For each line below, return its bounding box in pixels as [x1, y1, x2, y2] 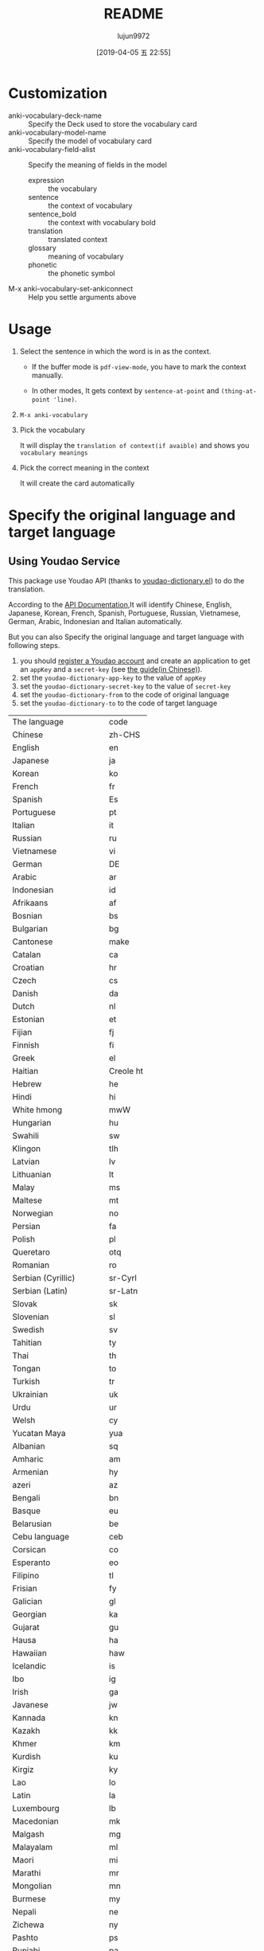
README [103, 5, 164, 23]
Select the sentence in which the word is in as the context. [19, 346, 212, 356]
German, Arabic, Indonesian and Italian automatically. [8, 616, 183, 626]
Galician [12, 1595, 43, 1606]
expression [28, 175, 65, 185]
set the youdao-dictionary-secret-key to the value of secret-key [19, 681, 231, 691]
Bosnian [12, 910, 43, 921]
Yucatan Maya [12, 1427, 66, 1438]
